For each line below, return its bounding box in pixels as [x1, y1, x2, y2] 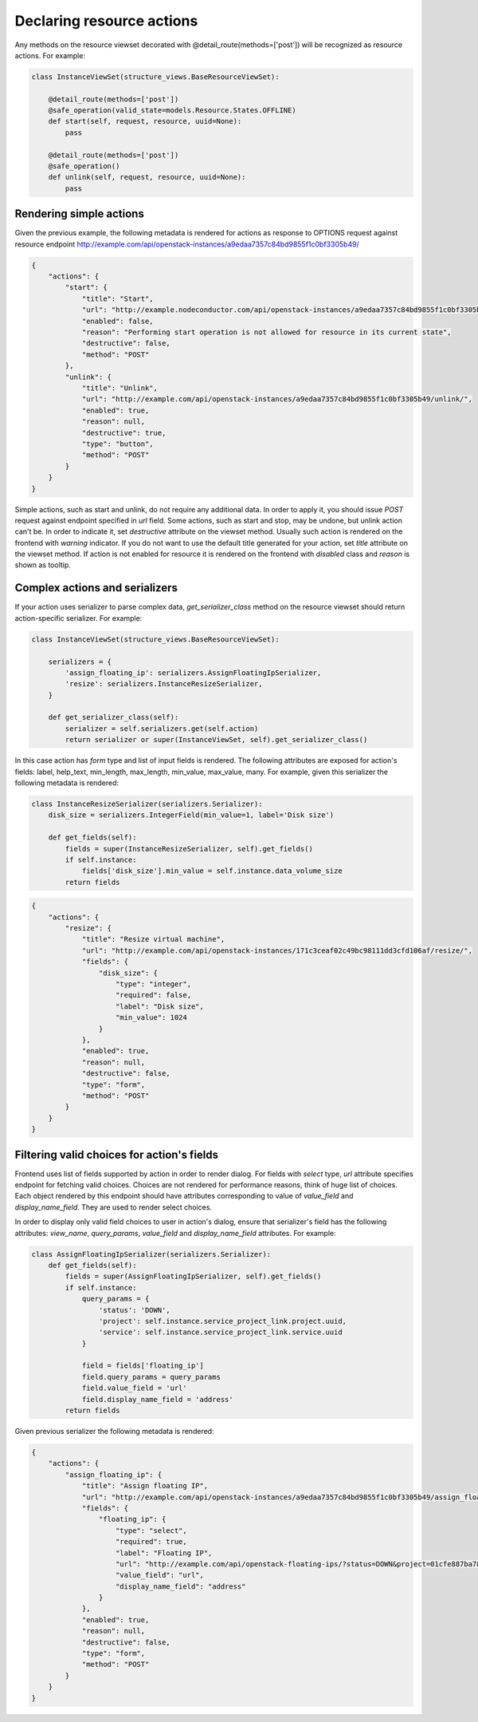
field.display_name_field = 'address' [81, 1395, 234, 1404]
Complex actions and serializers [14, 581, 178, 594]
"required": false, [116, 990, 191, 1000]
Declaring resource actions [14, 12, 198, 30]
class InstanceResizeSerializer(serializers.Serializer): [31, 800, 263, 808]
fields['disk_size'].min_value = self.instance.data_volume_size [81, 867, 343, 875]
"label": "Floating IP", [116, 1548, 213, 1558]
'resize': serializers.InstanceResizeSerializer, [65, 679, 263, 689]
